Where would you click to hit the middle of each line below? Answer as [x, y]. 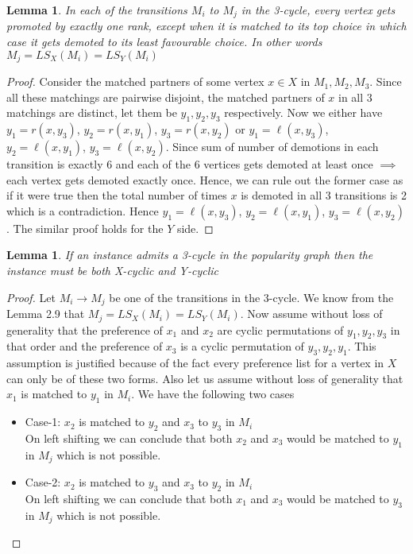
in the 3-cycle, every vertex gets [318, 10]
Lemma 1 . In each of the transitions [97, 10]
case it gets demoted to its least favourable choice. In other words [164, 42]
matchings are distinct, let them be [92, 112]
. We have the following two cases [213, 394]
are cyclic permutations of [280, 329]
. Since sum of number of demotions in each [272, 147]
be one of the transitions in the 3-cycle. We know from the [251, 297]
